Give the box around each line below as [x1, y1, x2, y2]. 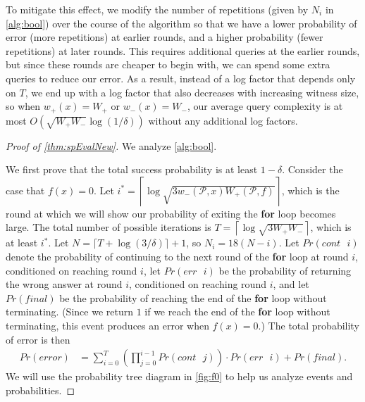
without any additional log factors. [148, 113, 298, 127]
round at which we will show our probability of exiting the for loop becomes [6, 206, 336, 220]
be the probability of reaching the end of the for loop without [59, 290, 327, 305]
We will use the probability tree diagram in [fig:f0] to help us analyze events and [6, 369, 353, 384]
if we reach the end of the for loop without [144, 304, 330, 319]
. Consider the [282, 162, 343, 177]
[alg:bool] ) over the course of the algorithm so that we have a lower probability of [6, 15, 357, 30]
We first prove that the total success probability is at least [6, 162, 258, 177]
